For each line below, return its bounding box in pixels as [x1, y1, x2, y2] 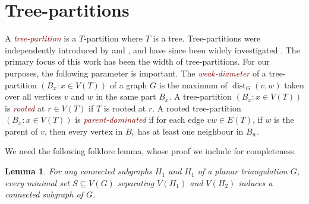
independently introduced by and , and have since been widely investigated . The [5, 43, 300, 56]
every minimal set [5, 176, 70, 189]
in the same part [96, 90, 156, 103]
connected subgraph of [5, 188, 83, 200]
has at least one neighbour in [137, 125, 244, 137]
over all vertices [5, 90, 62, 103]
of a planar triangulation [197, 165, 288, 177]
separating [117, 176, 154, 189]
